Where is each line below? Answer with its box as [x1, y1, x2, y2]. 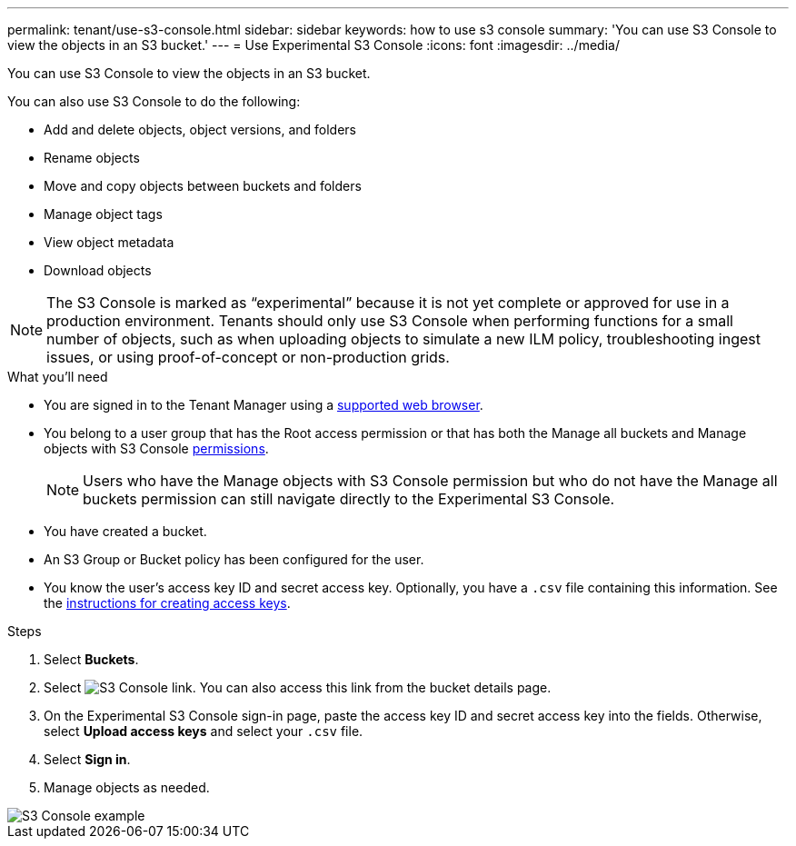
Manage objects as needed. [44, 780, 210, 795]
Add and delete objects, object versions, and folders [44, 122, 356, 137]
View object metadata [44, 234, 174, 250]
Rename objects [44, 150, 140, 165]
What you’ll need [7, 369, 108, 384]
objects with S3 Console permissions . [44, 441, 269, 456]
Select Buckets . [44, 652, 139, 667]
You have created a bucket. [44, 523, 207, 539]
